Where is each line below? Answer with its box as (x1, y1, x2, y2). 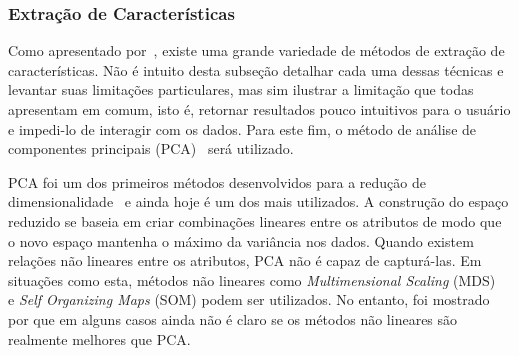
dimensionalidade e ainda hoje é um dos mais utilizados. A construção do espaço (8, 191, 509, 212)
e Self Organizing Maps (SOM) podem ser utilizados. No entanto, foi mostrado (8, 289, 490, 310)
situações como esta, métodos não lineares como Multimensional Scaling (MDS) (8, 269, 496, 290)
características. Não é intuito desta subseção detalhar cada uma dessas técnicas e (8, 59, 504, 80)
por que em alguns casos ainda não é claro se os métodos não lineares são (8, 308, 458, 329)
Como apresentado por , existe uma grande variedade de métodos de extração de (8, 40, 505, 61)
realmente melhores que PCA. (8, 328, 191, 349)
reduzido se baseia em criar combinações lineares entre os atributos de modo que (8, 210, 502, 231)
